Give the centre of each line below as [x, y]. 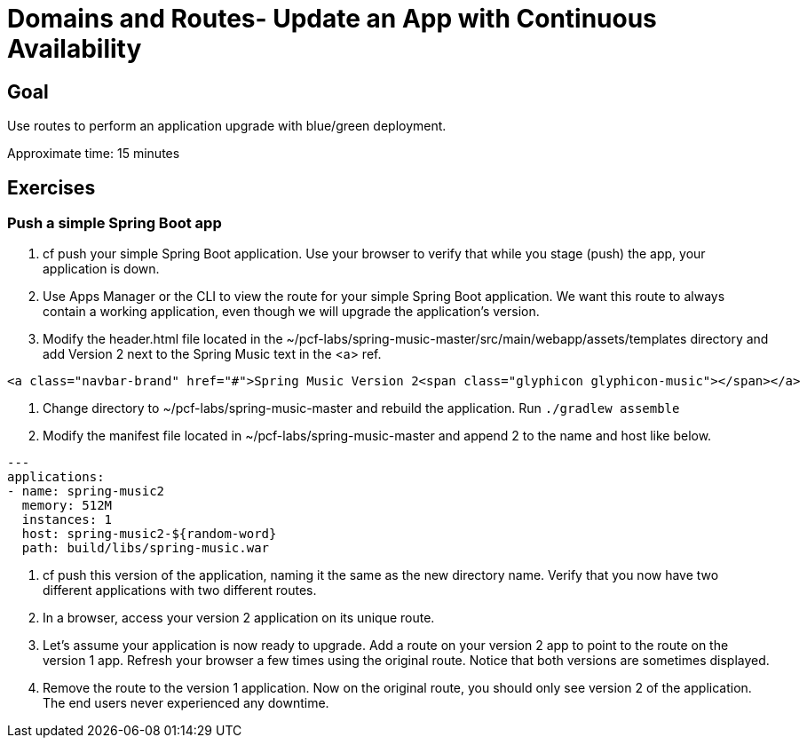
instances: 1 [67, 520]
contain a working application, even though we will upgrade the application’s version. [291, 312]
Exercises [51, 187]
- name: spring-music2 [86, 491]
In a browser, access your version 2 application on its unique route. [239, 618]
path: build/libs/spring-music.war [146, 548]
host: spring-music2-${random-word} [149, 534]
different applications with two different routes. [180, 590]
